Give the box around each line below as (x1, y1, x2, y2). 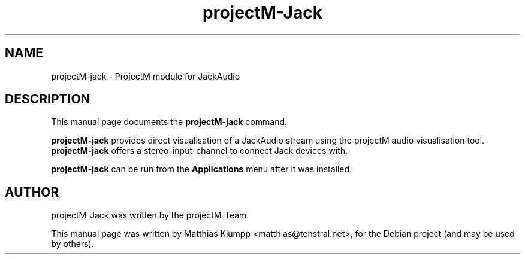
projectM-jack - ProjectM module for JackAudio (51, 71, 240, 81)
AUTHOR (5, 184, 59, 200)
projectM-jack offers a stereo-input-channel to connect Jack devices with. (51, 145, 348, 156)
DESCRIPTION (5, 92, 90, 107)
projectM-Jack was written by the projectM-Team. (51, 210, 249, 221)
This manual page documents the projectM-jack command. (51, 117, 288, 127)
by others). (51, 239, 94, 249)
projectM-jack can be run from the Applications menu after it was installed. (51, 164, 352, 175)
